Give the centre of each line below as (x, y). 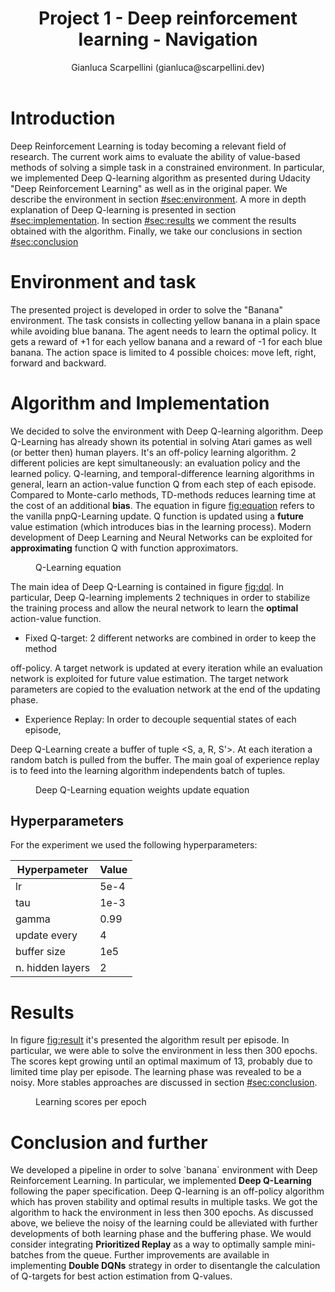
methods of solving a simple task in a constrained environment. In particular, (167, 167)
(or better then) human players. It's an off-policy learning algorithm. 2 (153, 452)
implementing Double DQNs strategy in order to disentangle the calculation (165, 1266)
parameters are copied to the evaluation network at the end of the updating (165, 689)
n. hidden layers (53, 968)
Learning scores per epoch (91, 1102)
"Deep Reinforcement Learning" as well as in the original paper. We (149, 188)
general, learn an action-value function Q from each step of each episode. (163, 484)
